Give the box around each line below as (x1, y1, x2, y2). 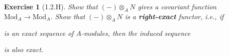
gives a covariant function (137, 1, 217, 11)
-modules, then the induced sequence (81, 28, 191, 38)
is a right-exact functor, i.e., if (125, 11, 224, 21)
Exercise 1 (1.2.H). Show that (4, 1, 98, 11)
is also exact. (4, 44, 44, 55)
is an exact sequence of (4, 28, 74, 38)
